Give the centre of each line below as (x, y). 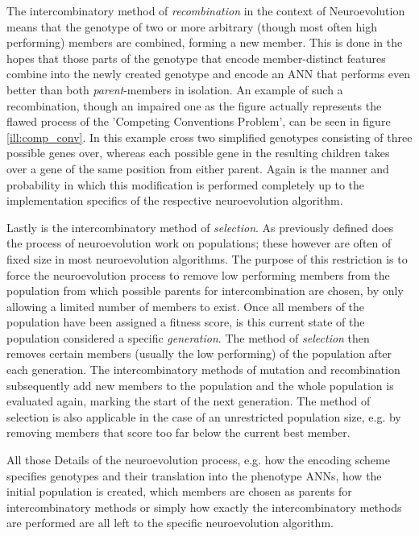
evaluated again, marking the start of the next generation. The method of (189, 401)
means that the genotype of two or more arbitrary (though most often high (192, 26)
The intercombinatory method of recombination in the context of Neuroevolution (206, 10)
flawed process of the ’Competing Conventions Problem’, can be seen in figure (199, 121)
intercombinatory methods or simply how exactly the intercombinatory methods (204, 507)
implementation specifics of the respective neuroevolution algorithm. (175, 200)
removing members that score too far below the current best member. (178, 432)
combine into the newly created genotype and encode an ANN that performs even (209, 74)
